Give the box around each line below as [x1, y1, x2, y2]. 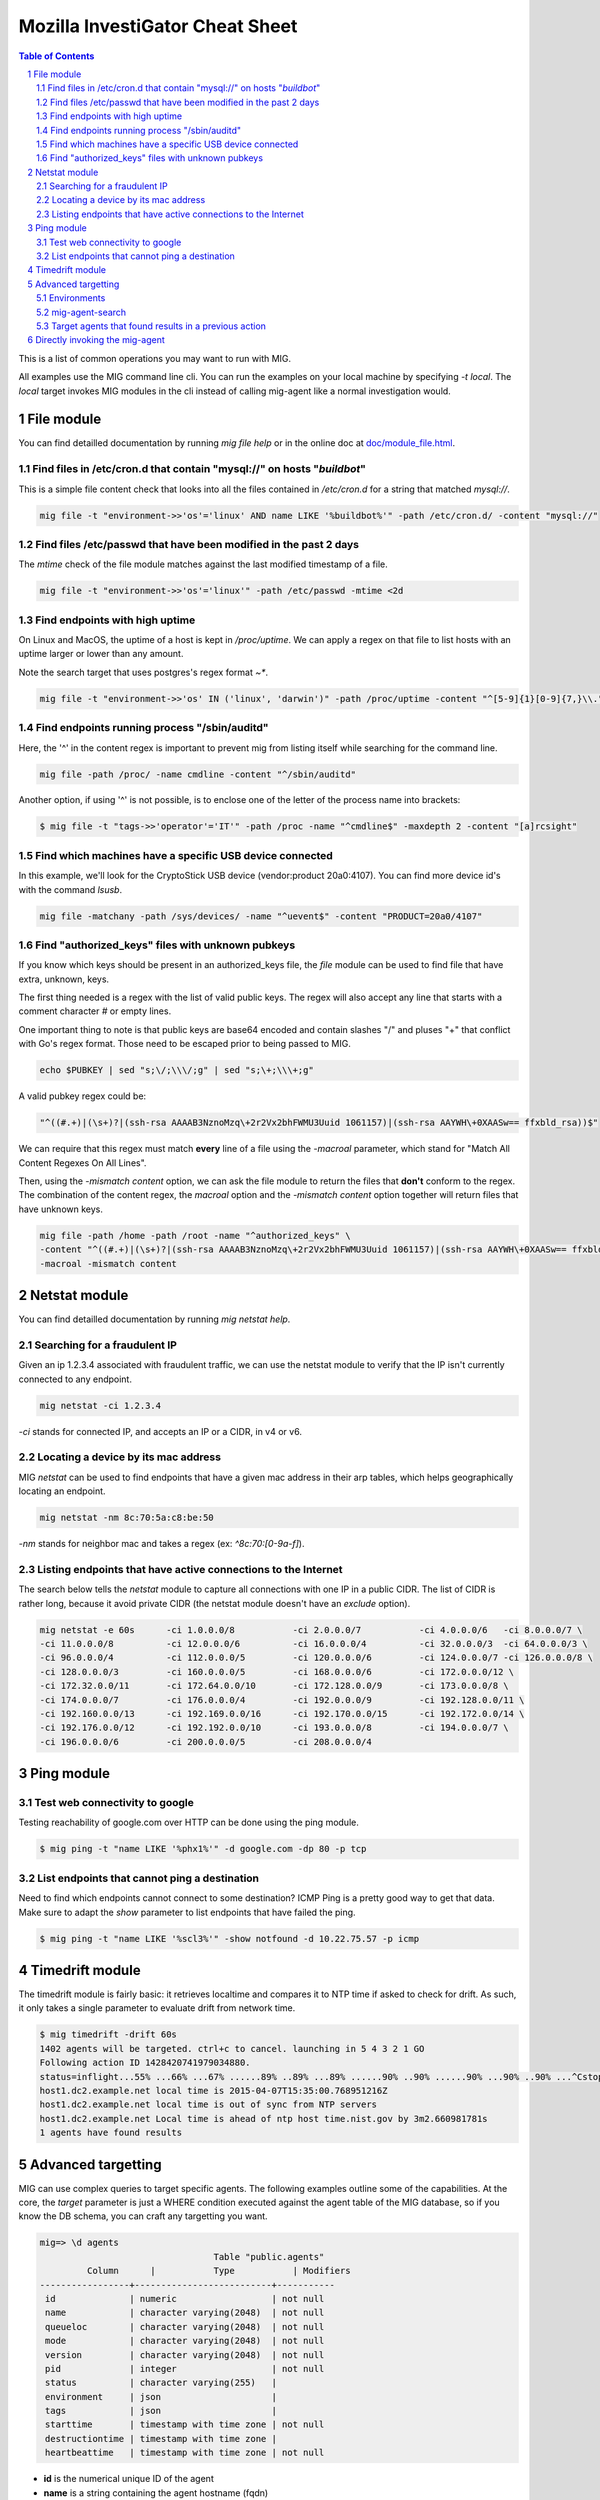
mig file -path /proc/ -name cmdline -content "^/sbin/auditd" [39, 768, 357, 780]
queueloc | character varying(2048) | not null [45, 2321, 325, 2332]
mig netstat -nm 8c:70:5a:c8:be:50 [39, 1512, 214, 1524]
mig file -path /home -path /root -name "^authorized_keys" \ [39, 1230, 351, 1241]
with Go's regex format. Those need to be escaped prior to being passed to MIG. [18, 1038, 352, 1050]
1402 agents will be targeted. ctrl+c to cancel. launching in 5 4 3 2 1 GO [39, 2043, 425, 2054]
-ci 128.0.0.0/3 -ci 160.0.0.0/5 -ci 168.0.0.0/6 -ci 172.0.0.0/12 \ [39, 1666, 515, 1677]
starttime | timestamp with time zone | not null [45, 2419, 325, 2430]
